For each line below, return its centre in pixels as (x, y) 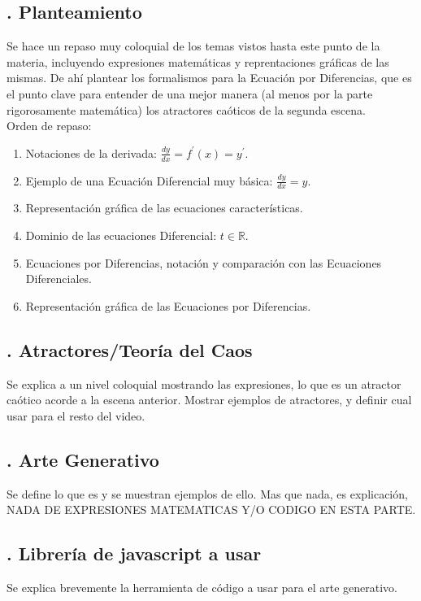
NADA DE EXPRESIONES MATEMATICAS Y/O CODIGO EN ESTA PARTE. (211, 510)
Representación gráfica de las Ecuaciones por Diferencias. (168, 305)
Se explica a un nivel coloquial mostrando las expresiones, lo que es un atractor (204, 383)
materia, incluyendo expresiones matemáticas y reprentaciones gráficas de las (198, 61)
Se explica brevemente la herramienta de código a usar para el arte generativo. (202, 587)
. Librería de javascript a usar (134, 553)
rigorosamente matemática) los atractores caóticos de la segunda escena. (186, 109)
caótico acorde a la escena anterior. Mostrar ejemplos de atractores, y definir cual (209, 400)
